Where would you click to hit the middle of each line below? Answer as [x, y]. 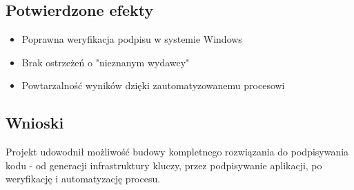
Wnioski [35, 123]
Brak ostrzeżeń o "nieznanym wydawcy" [106, 62]
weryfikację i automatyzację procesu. [83, 179]
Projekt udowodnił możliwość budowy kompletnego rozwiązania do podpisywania [177, 152]
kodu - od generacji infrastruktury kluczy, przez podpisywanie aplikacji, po [164, 165]
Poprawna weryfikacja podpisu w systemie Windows [132, 39]
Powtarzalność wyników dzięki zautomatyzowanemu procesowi [153, 85]
